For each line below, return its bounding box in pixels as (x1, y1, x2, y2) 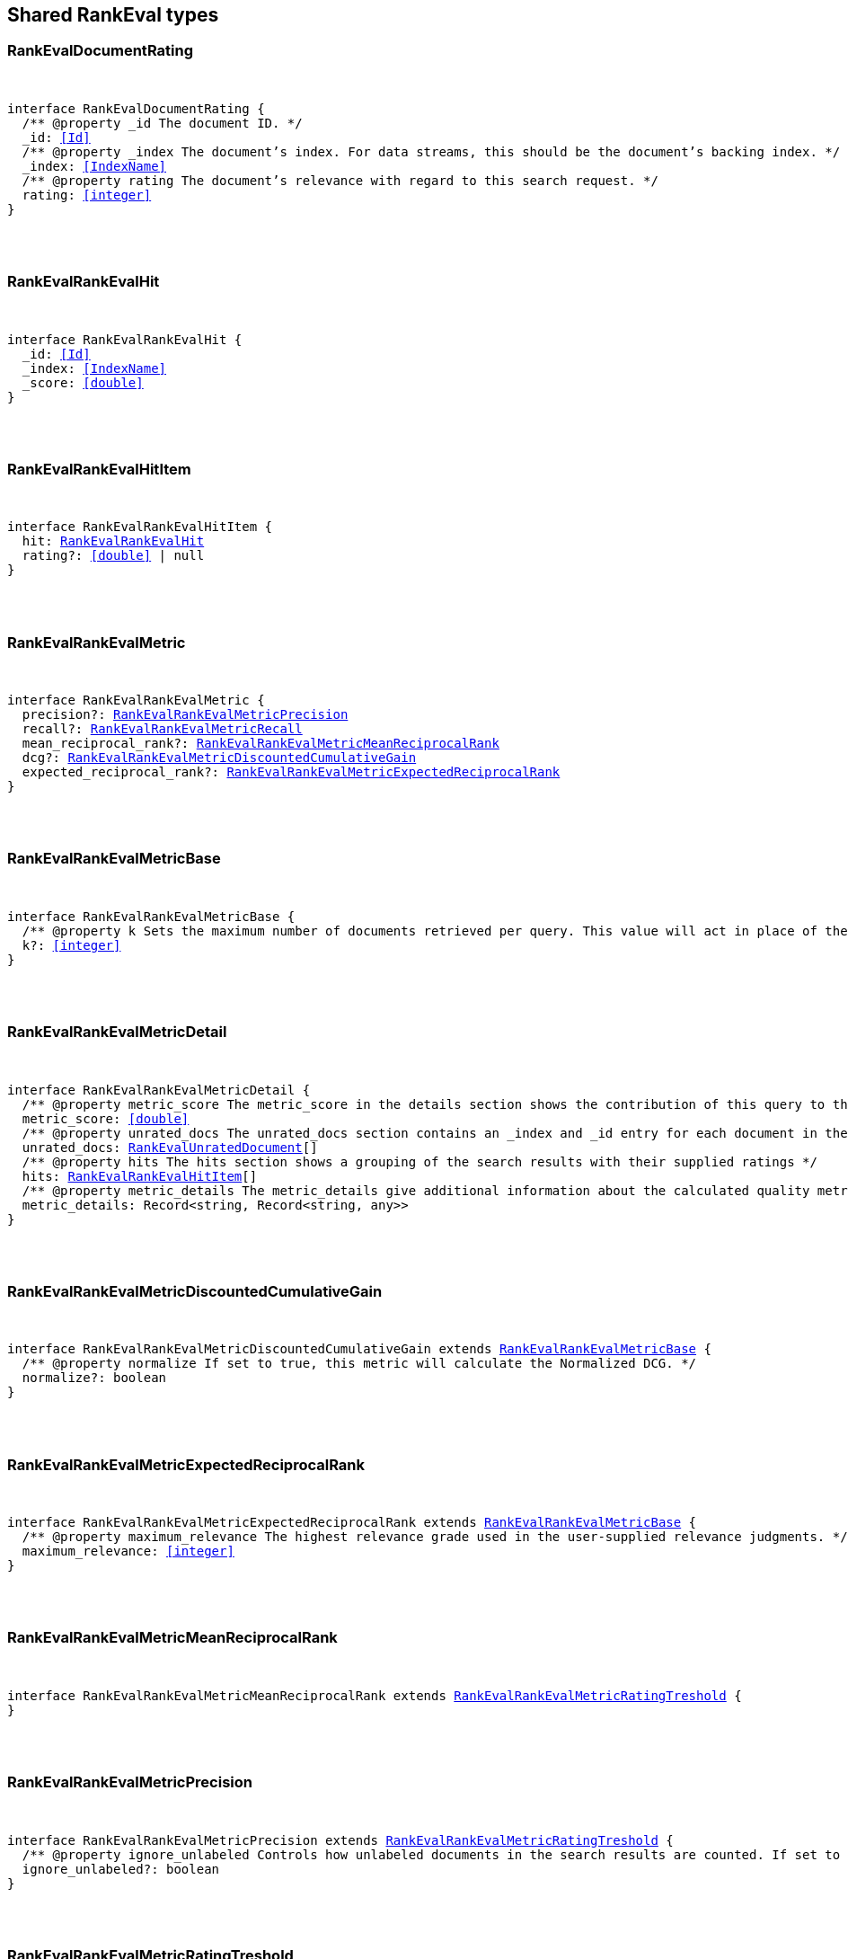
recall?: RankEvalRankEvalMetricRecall (22, 722, 303, 737)
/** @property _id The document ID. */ (22, 115, 303, 130)
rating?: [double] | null (22, 548, 205, 563)
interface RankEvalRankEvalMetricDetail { (7, 1082, 311, 1097)
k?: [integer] (22, 937, 121, 953)
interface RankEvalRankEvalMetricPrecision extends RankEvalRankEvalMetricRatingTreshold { (7, 1832, 674, 1848)
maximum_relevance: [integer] (22, 1544, 234, 1559)
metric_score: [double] (22, 1111, 190, 1126)
